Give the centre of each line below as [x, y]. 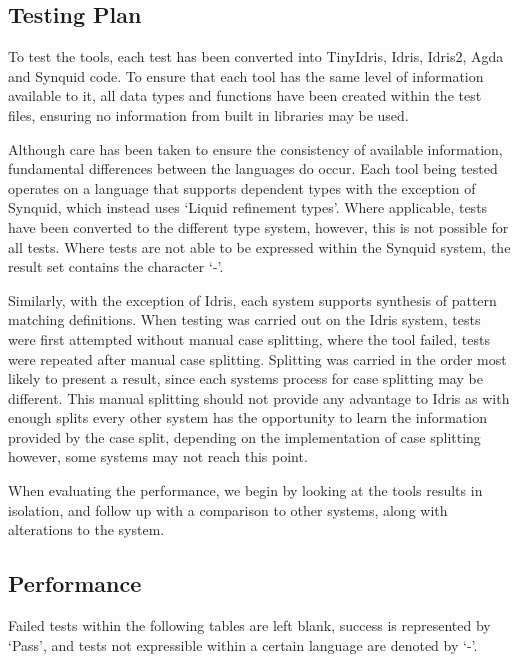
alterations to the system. [86, 529]
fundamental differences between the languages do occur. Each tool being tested [253, 168]
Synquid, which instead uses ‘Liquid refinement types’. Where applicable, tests [248, 207]
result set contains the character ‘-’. [116, 266]
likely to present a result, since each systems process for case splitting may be [245, 378]
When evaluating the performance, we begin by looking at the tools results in [245, 490]
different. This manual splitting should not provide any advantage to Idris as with [259, 397]
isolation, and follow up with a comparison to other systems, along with [228, 509]
